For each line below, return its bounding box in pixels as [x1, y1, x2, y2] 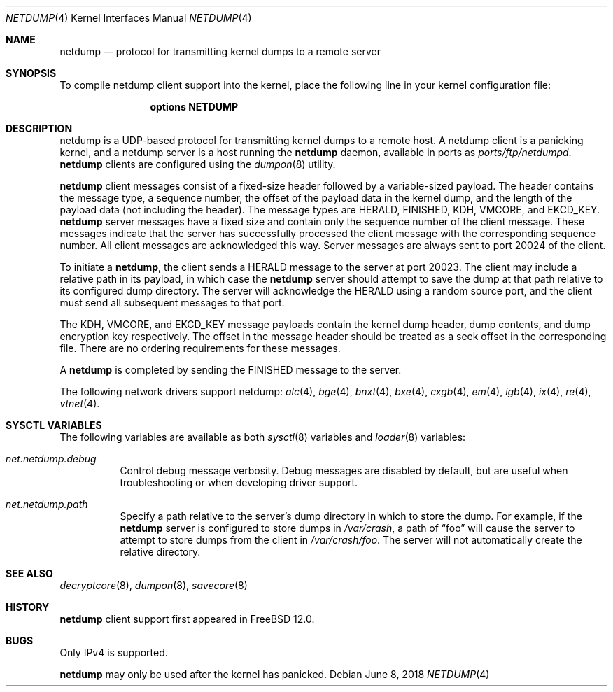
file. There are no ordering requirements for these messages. [59, 342, 341, 354]
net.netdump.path [6, 498, 88, 510]
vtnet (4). [59, 397, 100, 409]
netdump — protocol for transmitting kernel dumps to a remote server [59, 45, 381, 57]
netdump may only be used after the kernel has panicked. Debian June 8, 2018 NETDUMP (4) [59, 668, 490, 680]
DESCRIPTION [6, 122, 73, 134]
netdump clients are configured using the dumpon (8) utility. [59, 158, 336, 170]
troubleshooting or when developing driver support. [120, 476, 358, 488]
